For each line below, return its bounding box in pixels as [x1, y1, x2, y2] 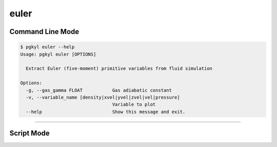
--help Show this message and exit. [26, 108, 186, 115]
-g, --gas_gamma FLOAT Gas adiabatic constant [26, 87, 172, 93]
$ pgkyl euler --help [20, 44, 75, 50]
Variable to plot [112, 102, 156, 107]
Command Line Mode [9, 27, 80, 36]
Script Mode [9, 129, 50, 138]
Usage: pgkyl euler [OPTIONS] [20, 51, 96, 57]
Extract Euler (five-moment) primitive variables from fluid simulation [26, 66, 213, 71]
